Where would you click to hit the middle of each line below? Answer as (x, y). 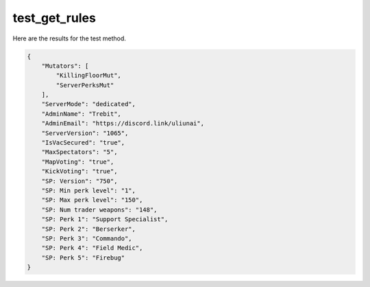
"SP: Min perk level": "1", (89, 191)
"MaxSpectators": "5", (79, 152)
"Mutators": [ (65, 66)
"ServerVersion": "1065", (85, 133)
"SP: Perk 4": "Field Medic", (92, 248)
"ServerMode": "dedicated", (89, 104)
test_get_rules (54, 18)
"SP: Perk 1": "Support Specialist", (105, 220)
